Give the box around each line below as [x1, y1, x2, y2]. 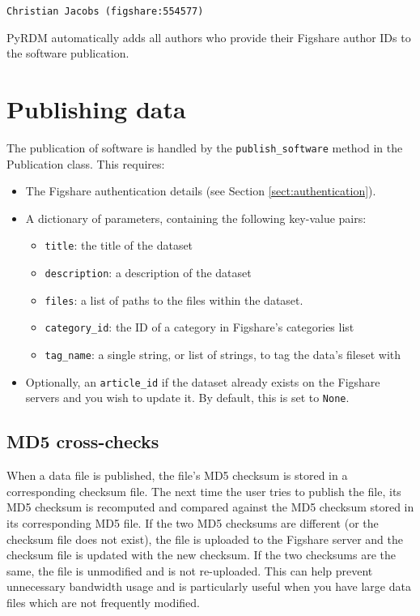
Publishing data [6, 92, 186, 126]
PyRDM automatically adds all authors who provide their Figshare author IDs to [6, 28, 411, 45]
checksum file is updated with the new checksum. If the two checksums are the [6, 546, 396, 563]
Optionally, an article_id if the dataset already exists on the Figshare [25, 373, 380, 390]
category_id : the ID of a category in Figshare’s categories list [45, 319, 354, 336]
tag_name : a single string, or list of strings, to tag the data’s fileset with [45, 346, 401, 363]
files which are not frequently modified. [6, 593, 200, 610]
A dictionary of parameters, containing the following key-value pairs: [25, 209, 367, 226]
